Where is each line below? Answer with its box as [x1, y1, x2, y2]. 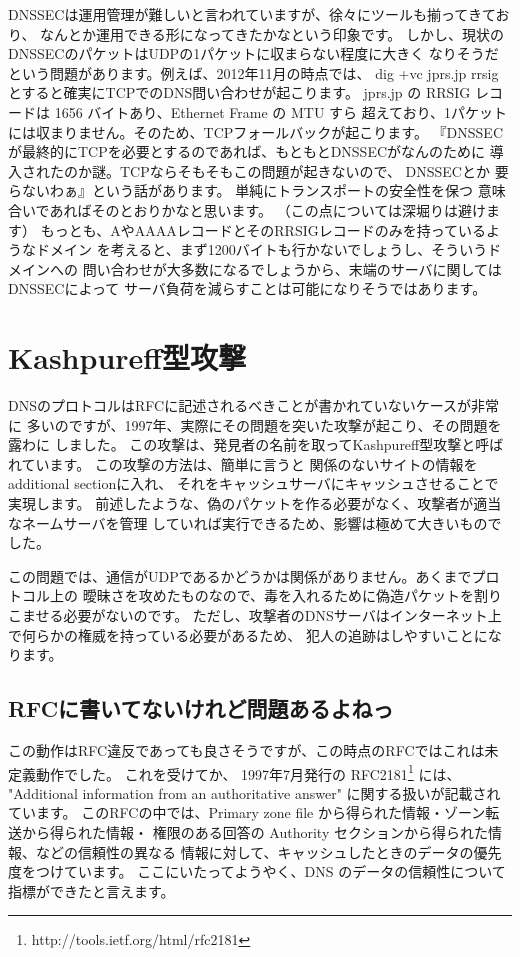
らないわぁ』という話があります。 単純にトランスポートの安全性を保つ [8, 180, 473, 201]
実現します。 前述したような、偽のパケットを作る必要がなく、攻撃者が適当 [8, 493, 502, 513]
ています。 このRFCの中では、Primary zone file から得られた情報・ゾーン [8, 802, 486, 823]
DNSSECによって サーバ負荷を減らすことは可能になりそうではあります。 [8, 278, 487, 299]
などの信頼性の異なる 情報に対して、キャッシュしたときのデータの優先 [35, 841, 502, 862]
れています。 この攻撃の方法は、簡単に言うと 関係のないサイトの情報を [8, 453, 478, 474]
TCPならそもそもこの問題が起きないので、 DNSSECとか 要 [119, 160, 509, 181]
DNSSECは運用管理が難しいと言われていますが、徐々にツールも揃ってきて [8, 4, 496, 24]
